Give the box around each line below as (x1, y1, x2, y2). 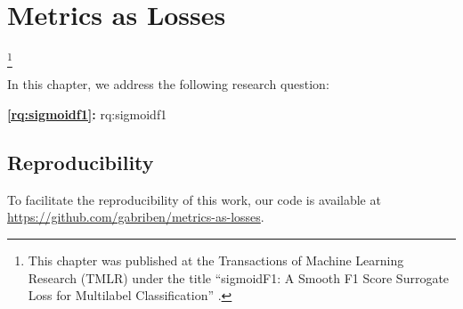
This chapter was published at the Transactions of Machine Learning (28, 251, 404, 270)
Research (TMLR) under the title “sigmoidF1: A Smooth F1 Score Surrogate (28, 268, 450, 287)
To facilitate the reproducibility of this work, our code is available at (7, 190, 381, 208)
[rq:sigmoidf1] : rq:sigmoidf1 (7, 105, 167, 124)
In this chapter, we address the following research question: (7, 75, 329, 94)
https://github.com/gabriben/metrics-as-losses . (7, 207, 264, 226)
